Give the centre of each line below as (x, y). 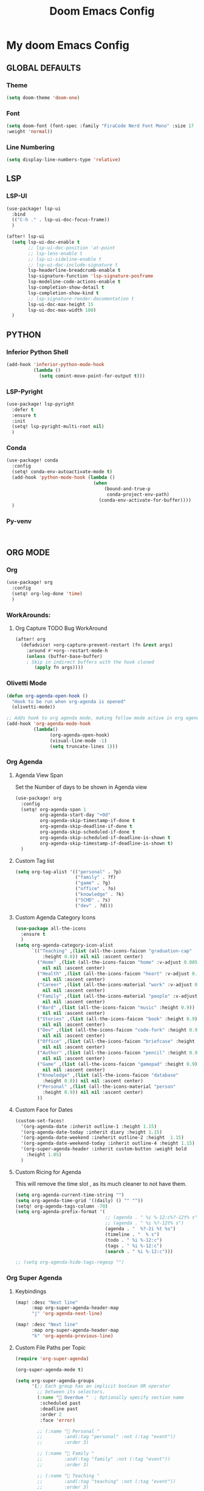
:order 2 (51, 1414)
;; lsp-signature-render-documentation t (81, 299)
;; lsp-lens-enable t (56, 254)
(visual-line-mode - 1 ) (78, 741)
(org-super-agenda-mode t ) (49, 1369)
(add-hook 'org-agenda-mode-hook (49, 724)
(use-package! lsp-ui (34, 209)
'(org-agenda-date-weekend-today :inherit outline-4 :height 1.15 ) (108, 1143)
